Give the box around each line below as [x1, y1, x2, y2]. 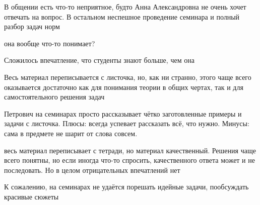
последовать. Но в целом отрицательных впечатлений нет [4, 164, 180, 175]
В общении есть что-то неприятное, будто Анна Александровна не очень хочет [4, 2, 246, 12]
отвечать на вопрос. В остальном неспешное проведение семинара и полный [4, 11, 240, 22]
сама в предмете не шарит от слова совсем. [4, 128, 138, 138]
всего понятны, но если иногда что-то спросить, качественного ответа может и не [4, 155, 255, 165]
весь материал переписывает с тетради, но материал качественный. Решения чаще [4, 145, 256, 155]
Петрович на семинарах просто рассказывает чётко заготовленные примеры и [4, 108, 242, 119]
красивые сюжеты [4, 191, 59, 201]
